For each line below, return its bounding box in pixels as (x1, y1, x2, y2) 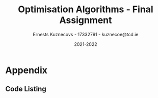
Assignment (59, 14, 112, 26)
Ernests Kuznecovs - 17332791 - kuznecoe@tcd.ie (33, 31, 139, 37)
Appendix (5, 64, 47, 76)
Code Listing (5, 85, 47, 93)
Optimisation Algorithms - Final (17, 4, 154, 15)
